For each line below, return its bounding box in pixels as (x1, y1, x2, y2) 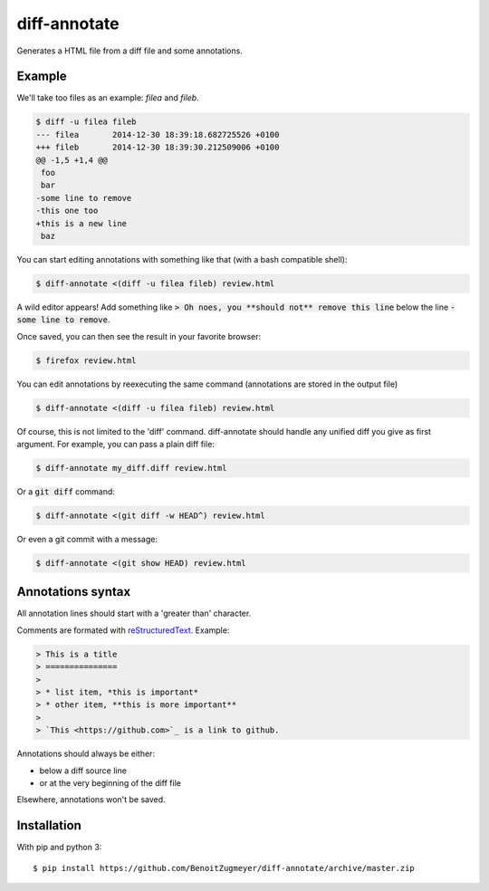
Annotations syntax (16, 584, 131, 599)
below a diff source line (39, 765, 127, 776)
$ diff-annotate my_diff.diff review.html (35, 463, 227, 473)
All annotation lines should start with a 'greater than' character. (16, 608, 252, 619)
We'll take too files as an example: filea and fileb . (16, 92, 199, 103)
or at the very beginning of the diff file (39, 777, 181, 788)
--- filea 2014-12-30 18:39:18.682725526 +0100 (35, 129, 280, 139)
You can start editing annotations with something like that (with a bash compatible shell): (16, 254, 348, 264)
